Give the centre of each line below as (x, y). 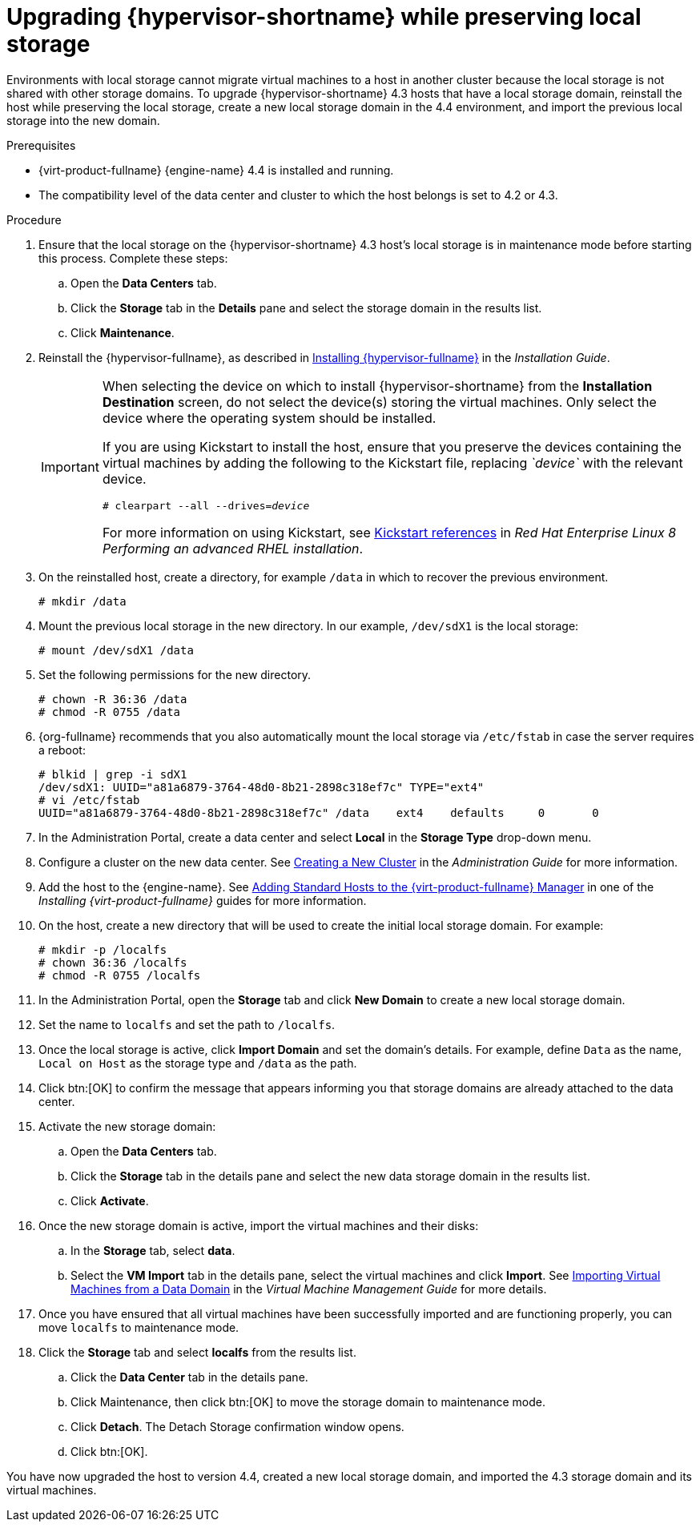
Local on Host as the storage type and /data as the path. (198, 1063)
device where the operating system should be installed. (269, 418)
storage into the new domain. (83, 120)
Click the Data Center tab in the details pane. (189, 1377)
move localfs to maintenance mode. (139, 1327)
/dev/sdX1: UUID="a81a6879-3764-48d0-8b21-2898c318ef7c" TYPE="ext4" (261, 787)
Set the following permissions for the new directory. (175, 674)
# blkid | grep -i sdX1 (113, 774)
